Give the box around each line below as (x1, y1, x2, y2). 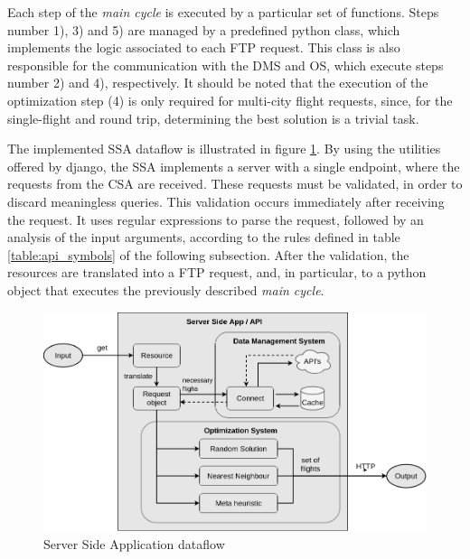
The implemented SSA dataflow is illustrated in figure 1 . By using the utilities (7, 139, 441, 158)
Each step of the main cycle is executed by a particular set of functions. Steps (7, 3, 439, 21)
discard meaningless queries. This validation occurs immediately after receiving (7, 191, 445, 210)
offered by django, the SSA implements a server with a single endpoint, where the (7, 156, 460, 175)
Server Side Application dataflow (43, 534, 225, 553)
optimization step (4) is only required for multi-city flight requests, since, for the (7, 90, 453, 109)
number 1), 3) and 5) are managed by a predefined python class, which (7, 20, 400, 39)
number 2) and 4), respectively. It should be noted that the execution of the (7, 73, 428, 92)
